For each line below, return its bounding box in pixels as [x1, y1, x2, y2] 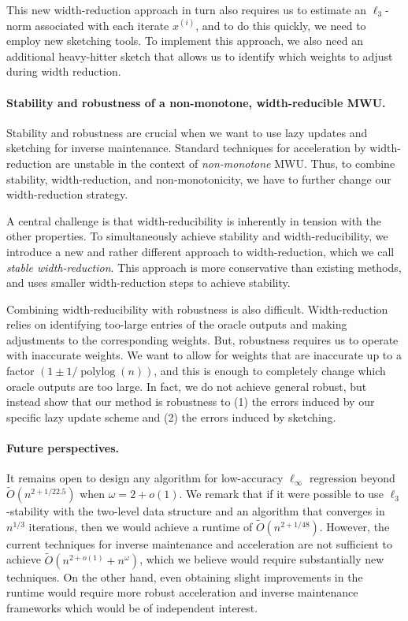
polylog [80, 366, 116, 378]
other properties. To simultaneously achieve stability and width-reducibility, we [6, 228, 388, 244]
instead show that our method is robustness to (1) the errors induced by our [6, 393, 375, 410]
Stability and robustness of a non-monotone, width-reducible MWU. [6, 94, 386, 110]
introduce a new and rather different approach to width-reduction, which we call [6, 243, 395, 259]
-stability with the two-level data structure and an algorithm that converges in [6, 503, 385, 519]
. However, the [319, 518, 390, 534]
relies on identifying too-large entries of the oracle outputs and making [6, 316, 347, 333]
